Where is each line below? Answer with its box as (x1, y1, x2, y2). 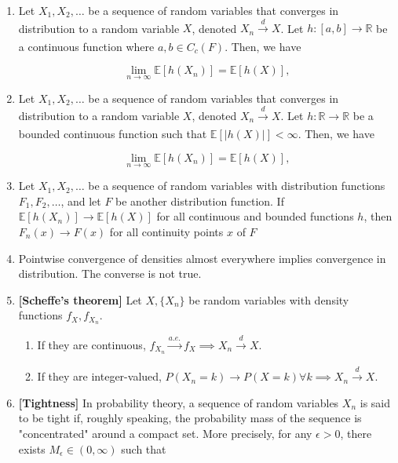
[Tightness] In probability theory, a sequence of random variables (18, 394, 339, 410)
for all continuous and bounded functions (156, 208, 354, 224)
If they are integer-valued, (37, 368, 162, 385)
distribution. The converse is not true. (18, 265, 202, 282)
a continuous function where (18, 38, 155, 54)
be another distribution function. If (115, 192, 284, 209)
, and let (60, 192, 101, 209)
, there (340, 425, 372, 441)
